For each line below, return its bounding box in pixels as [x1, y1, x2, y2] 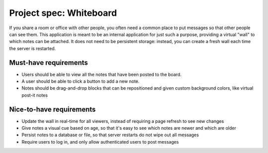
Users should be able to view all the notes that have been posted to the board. [21, 71, 182, 77]
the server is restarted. [9, 45, 56, 51]
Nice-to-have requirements [9, 105, 96, 113]
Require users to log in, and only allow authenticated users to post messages [21, 139, 179, 145]
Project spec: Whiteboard [9, 7, 117, 18]
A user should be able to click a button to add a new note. [21, 78, 140, 84]
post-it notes [21, 92, 48, 98]
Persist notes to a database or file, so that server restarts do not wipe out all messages [21, 132, 199, 138]
